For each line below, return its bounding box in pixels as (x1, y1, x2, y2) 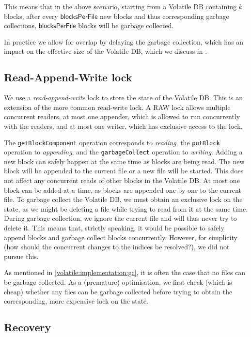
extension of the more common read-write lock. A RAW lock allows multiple (4, 102, 231, 112)
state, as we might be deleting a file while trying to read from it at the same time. (4, 203, 248, 214)
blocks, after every (4, 11, 58, 21)
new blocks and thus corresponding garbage (100, 11, 229, 21)
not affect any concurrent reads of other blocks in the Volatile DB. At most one (4, 175, 240, 185)
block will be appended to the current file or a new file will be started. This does (4, 166, 244, 176)
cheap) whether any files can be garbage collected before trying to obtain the (4, 286, 233, 296)
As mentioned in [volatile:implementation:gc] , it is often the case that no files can (4, 267, 246, 277)
